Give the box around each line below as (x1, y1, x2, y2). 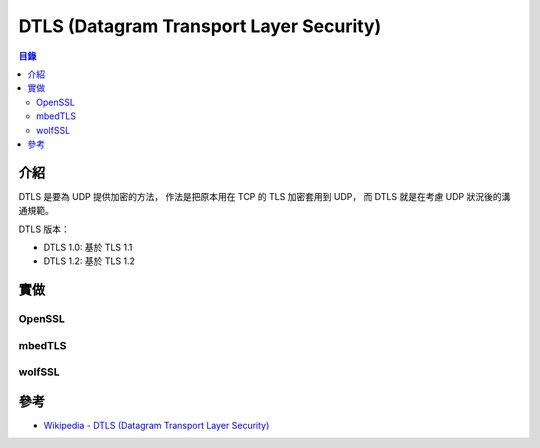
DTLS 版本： (18, 223, 70, 235)
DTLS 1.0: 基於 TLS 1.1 (43, 241, 133, 253)
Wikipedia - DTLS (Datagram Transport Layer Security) (43, 419, 270, 431)
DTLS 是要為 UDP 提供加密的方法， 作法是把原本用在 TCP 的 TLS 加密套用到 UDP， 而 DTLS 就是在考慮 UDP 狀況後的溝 (18, 190, 511, 202)
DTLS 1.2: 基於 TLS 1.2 (43, 255, 135, 267)
